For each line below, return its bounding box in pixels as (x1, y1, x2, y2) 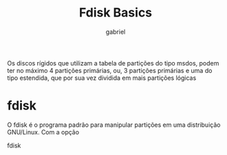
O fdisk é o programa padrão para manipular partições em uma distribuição (7, 121, 221, 129)
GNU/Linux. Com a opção (7, 127, 80, 136)
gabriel (105, 28, 126, 36)
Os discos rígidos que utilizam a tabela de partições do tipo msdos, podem (7, 59, 219, 67)
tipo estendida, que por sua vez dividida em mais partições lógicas (7, 74, 197, 82)
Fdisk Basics (78, 5, 153, 21)
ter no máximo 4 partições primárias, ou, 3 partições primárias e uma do (7, 66, 213, 74)
